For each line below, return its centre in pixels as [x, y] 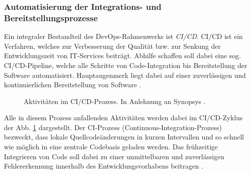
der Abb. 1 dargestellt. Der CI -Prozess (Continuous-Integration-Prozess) [113, 127]
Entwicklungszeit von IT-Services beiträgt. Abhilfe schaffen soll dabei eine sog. [123, 55]
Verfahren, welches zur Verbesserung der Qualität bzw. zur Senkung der [112, 46]
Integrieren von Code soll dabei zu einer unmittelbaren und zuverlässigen [114, 156]
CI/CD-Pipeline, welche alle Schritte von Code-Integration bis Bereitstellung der [125, 65]
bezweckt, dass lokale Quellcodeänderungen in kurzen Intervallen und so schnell [124, 137]
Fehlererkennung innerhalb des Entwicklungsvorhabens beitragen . [104, 166]
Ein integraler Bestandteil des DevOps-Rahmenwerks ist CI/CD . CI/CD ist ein [124, 36]
